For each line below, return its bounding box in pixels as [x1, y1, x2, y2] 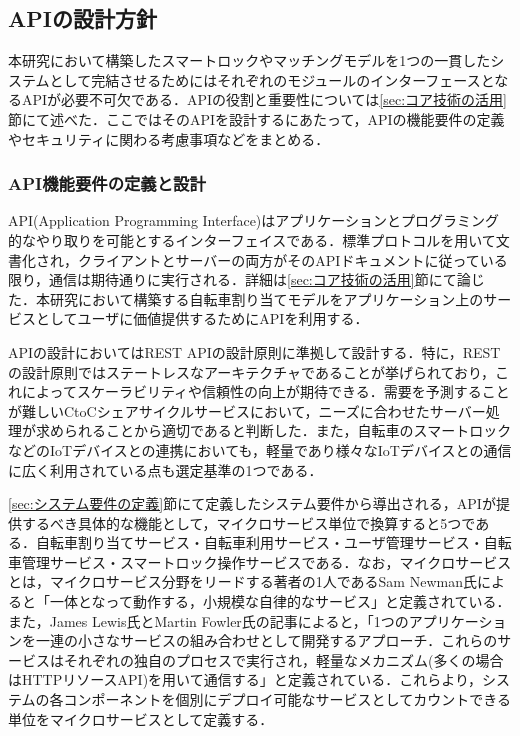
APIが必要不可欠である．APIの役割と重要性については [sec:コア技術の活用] [21, 89, 507, 110]
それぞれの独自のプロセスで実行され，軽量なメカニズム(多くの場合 [63, 649, 504, 670]
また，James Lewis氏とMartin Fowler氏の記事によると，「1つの [8, 610, 409, 631]
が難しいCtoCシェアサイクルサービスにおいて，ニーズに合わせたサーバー [8, 400, 486, 421]
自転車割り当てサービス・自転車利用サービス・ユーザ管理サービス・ [35, 532, 484, 553]
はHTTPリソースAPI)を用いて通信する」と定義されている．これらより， [8, 669, 482, 690]
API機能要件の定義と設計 [8, 171, 206, 196]
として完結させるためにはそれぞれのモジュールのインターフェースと [49, 69, 495, 90]
